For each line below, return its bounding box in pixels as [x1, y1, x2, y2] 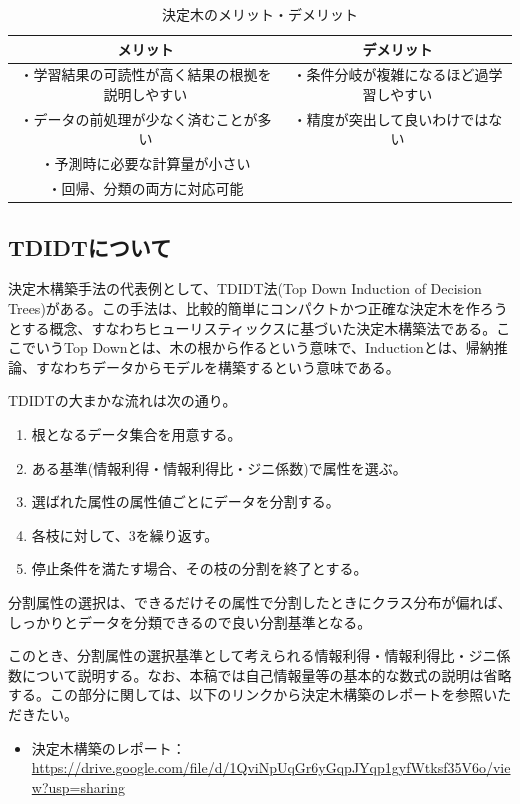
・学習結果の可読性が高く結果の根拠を [19, 64, 272, 85]
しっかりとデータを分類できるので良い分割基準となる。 [8, 611, 372, 632]
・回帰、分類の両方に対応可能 [47, 178, 244, 199]
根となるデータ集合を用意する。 [31, 424, 242, 445]
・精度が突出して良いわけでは [292, 108, 489, 129]
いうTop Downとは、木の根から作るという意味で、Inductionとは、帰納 [35, 337, 494, 358]
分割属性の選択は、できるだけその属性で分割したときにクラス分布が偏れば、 [8, 591, 512, 612]
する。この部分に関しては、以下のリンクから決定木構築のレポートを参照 [8, 684, 484, 705]
